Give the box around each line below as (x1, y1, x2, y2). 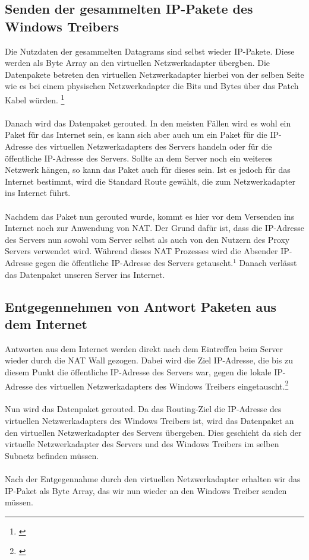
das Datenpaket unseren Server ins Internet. (5, 268, 165, 280)
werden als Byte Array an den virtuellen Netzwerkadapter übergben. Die (5, 56, 270, 69)
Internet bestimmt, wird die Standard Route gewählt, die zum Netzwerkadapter (5, 175, 295, 187)
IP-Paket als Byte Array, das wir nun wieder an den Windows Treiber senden (5, 484, 287, 496)
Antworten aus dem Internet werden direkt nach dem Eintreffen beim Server (5, 342, 283, 355)
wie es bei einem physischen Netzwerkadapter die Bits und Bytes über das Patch (5, 80, 299, 92)
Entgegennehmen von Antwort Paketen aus (5, 297, 277, 315)
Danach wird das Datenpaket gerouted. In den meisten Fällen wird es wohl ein (5, 116, 291, 129)
